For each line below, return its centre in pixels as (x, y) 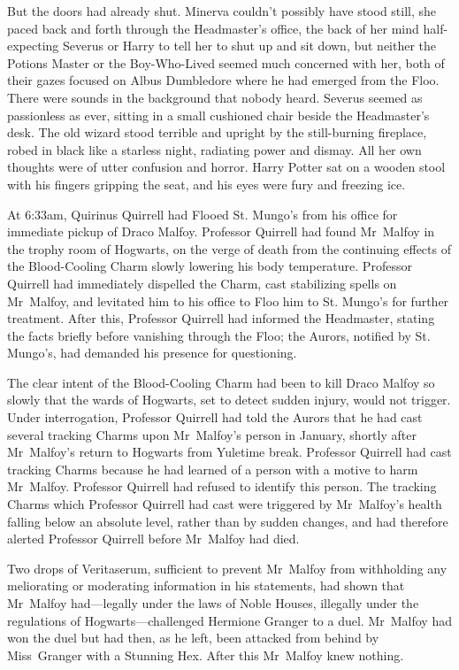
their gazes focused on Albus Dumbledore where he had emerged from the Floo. (223, 80)
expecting (33, 46)
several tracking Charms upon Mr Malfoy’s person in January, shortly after (212, 434)
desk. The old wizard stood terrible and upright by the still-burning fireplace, (217, 132)
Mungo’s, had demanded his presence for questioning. (152, 353)
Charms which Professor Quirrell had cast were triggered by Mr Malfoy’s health (225, 504)
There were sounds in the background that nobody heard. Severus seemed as (215, 97)
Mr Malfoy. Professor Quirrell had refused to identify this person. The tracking (222, 486)
